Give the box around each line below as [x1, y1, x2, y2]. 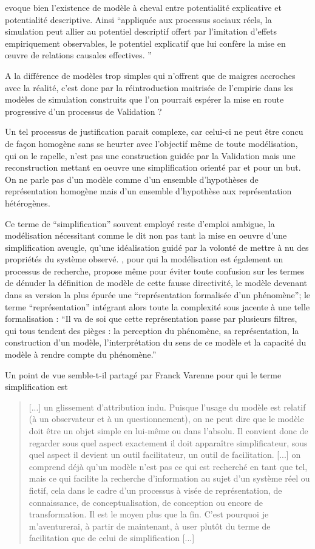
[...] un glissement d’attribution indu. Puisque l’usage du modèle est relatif [29, 400, 306, 413]
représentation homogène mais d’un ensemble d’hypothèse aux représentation [5, 185, 292, 197]
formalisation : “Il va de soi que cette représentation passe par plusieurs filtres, [5, 312, 297, 325]
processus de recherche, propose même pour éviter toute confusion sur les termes [5, 264, 305, 277]
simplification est [5, 380, 68, 393]
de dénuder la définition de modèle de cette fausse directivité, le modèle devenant [5, 276, 307, 289]
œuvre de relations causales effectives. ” [5, 49, 152, 61]
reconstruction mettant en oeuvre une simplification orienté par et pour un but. [5, 161, 301, 174]
